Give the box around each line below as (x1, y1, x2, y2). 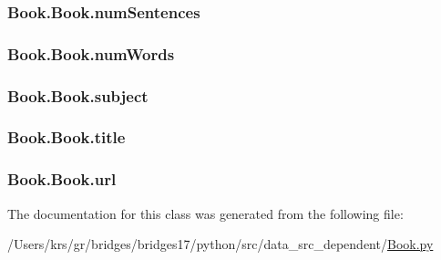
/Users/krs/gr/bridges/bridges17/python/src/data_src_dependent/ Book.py (7, 234, 434, 254)
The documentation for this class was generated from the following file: (7, 203, 404, 223)
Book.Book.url (7, 168, 117, 191)
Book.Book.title (7, 126, 126, 149)
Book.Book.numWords (7, 42, 175, 65)
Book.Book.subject (7, 84, 149, 107)
